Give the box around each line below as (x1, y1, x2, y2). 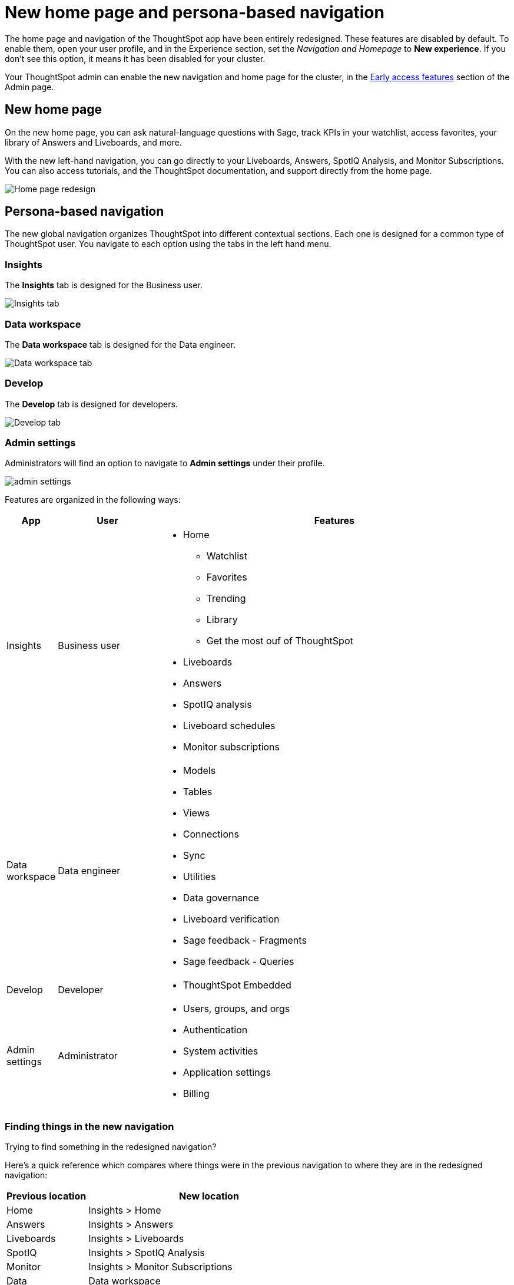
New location (178, 1190, 239, 1202)
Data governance (183, 892, 259, 904)
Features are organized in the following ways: (5, 495, 181, 505)
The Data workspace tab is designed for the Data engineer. (5, 339, 236, 350)
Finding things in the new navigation (5, 1120, 174, 1132)
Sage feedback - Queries (183, 955, 294, 968)
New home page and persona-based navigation (5, 2, 384, 22)
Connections (183, 828, 239, 841)
